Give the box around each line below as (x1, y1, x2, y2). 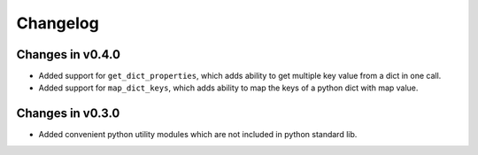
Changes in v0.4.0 (16, 47, 121, 62)
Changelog (16, 13, 99, 33)
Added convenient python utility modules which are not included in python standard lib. (38, 129, 358, 140)
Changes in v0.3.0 (16, 106, 120, 121)
